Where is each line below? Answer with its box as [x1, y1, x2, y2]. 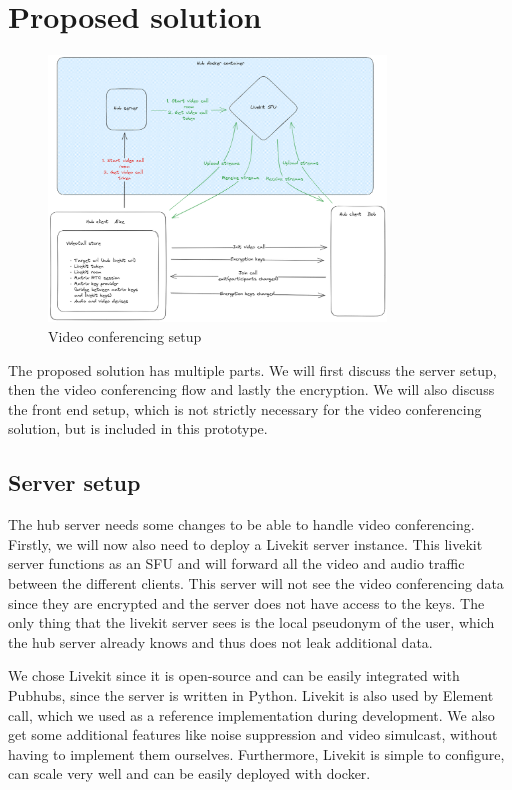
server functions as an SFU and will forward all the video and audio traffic [8, 553, 465, 574]
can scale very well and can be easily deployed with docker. [8, 763, 371, 784]
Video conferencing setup [48, 326, 202, 347]
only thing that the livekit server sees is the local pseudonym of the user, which [8, 612, 495, 633]
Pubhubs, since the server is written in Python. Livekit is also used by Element [8, 684, 494, 705]
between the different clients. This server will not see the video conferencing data [8, 572, 504, 593]
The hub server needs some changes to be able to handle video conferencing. [8, 514, 475, 535]
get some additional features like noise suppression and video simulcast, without [8, 724, 498, 745]
